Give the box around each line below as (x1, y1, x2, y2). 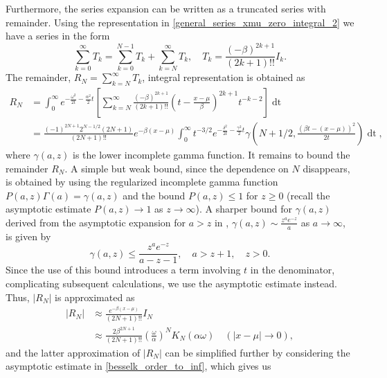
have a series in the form (6, 28, 110, 43)
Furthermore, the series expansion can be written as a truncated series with (6, 1, 326, 15)
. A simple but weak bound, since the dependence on (64, 161, 289, 175)
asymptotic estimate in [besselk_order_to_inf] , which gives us (6, 359, 271, 373)
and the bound (123, 188, 186, 202)
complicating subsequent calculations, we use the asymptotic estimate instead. (6, 276, 337, 291)
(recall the (287, 188, 330, 202)
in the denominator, (250, 262, 335, 277)
